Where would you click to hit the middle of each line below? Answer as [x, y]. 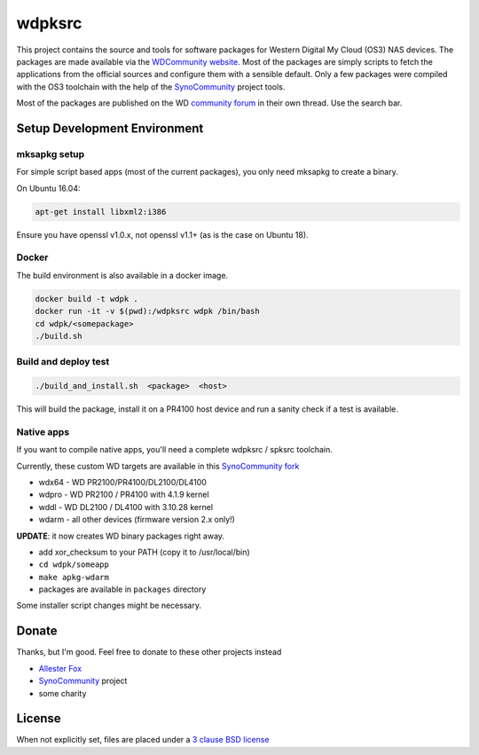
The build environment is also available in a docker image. [122, 275]
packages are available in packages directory [122, 589]
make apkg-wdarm [74, 577]
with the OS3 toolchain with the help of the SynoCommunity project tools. [151, 87]
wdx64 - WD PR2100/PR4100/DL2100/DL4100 [123, 482]
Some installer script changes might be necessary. [109, 606]
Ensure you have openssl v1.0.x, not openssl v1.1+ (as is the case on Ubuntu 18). [163, 234]
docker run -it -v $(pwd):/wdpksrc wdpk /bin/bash [148, 311]
